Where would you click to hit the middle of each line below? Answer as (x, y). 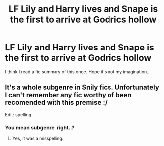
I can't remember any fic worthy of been (68, 95)
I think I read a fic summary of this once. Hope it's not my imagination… (78, 72)
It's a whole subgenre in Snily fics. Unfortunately (82, 87)
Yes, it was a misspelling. (38, 138)
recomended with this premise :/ (56, 103)
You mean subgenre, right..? (40, 127)
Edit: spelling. (19, 114)
